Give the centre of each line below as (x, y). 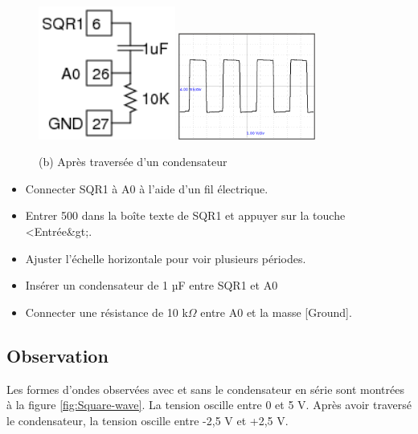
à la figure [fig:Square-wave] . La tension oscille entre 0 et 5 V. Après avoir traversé (209, 405)
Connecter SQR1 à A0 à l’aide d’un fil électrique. (147, 188)
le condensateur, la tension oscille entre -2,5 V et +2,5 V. (148, 420)
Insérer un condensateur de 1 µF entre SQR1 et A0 (152, 285)
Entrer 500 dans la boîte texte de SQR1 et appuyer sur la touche (185, 215)
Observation (57, 355)
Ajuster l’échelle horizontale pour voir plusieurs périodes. (166, 258)
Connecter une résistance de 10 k (107, 312)
